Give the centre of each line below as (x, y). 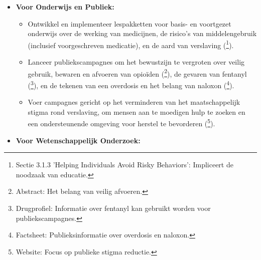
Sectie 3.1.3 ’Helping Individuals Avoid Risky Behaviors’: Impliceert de (124, 165)
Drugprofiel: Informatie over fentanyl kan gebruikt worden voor (113, 208)
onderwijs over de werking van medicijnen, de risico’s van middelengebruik (142, 33)
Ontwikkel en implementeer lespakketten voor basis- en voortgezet (129, 23)
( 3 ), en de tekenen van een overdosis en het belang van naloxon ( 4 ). (131, 84)
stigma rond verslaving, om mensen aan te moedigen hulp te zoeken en (137, 111)
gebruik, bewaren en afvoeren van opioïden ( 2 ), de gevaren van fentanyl (137, 73)
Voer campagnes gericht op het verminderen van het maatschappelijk (134, 102)
